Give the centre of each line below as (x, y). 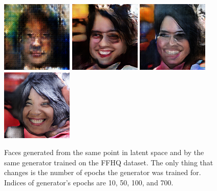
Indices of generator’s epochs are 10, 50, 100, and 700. (89, 182)
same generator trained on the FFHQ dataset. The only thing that (109, 162)
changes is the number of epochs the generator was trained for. (103, 172)
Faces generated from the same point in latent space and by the (104, 152)
